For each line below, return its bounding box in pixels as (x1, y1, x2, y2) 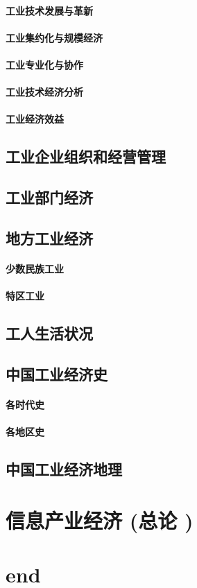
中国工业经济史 (6, 363, 108, 384)
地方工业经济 (6, 227, 93, 248)
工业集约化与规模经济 (6, 30, 103, 44)
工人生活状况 (6, 322, 93, 344)
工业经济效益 (6, 112, 64, 126)
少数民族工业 (6, 261, 64, 275)
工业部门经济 (6, 187, 93, 208)
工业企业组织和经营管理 (6, 146, 166, 167)
